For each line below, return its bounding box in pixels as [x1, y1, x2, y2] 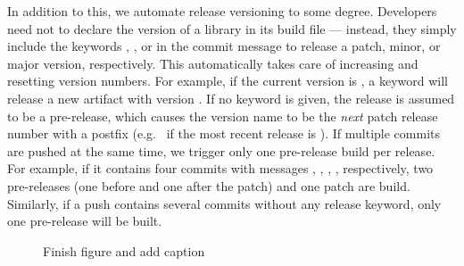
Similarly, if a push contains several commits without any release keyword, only [7, 194, 442, 212]
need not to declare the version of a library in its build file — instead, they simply [7, 19, 457, 37]
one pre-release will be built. [7, 212, 162, 230]
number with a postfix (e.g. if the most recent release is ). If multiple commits [7, 124, 441, 143]
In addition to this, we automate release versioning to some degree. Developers [7, 2, 437, 20]
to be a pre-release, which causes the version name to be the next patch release [7, 106, 438, 125]
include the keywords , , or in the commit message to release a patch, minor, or [7, 37, 441, 55]
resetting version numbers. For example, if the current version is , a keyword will [7, 71, 448, 90]
